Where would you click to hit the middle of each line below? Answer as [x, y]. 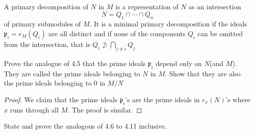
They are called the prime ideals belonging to [72, 73]
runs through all [34, 109]
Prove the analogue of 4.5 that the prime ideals [75, 63]
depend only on [179, 63]
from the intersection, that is [47, 44]
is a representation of [147, 6]
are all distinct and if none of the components [117, 33]
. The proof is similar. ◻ [105, 109]
